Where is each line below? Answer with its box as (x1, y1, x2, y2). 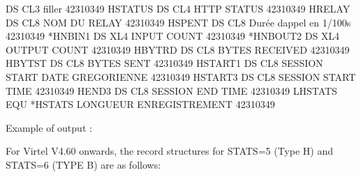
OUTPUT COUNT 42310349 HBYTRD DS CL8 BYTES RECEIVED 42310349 (6, 42, 350, 56)
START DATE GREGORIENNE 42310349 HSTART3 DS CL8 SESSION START (6, 69, 356, 84)
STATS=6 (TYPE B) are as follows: (6, 157, 161, 171)
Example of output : (6, 120, 92, 134)
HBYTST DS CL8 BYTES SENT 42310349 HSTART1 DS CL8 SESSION (6, 56, 323, 70)
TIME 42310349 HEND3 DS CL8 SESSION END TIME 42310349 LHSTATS (6, 83, 337, 98)
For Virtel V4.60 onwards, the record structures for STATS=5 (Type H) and (6, 144, 333, 158)
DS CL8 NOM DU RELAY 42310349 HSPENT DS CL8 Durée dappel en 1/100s (6, 15, 351, 29)
